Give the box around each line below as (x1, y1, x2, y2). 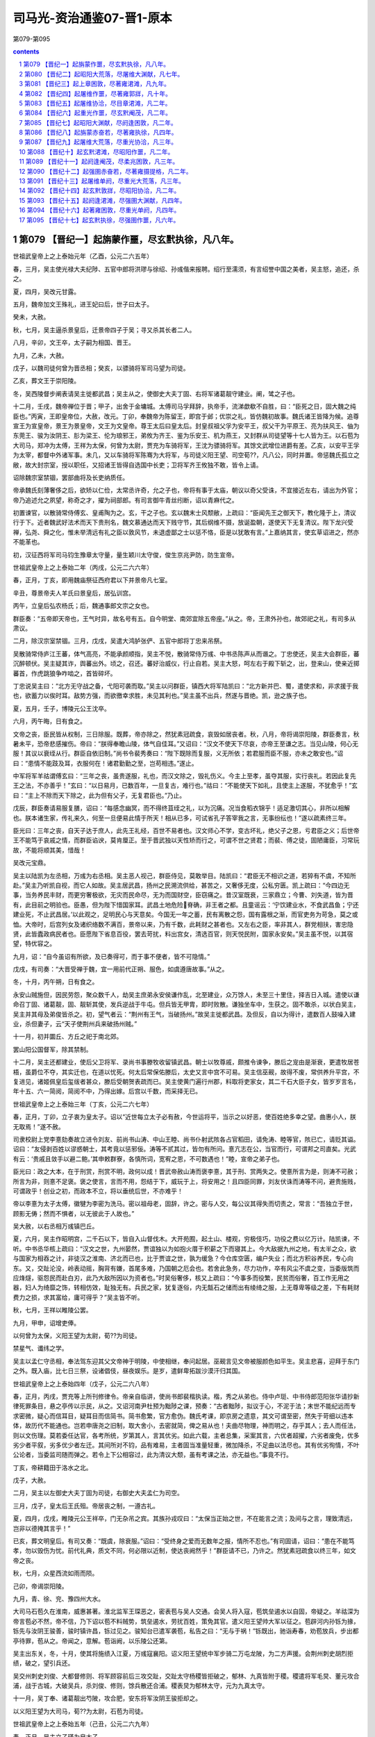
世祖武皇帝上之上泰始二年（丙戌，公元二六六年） (12, 563, 153, 572)
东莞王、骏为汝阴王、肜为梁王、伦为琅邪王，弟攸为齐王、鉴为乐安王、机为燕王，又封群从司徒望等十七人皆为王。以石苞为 (12, 431, 360, 440)
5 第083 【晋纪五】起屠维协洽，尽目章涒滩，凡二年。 (19, 99, 172, 107)
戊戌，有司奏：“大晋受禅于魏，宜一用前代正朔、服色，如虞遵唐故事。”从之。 (12, 965, 228, 973)
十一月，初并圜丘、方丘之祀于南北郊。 (12, 1032, 123, 1041)
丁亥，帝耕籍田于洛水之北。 (12, 1463, 92, 1472)
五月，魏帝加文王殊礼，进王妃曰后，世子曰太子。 (12, 300, 153, 308)
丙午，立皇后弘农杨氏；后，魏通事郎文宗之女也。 (12, 602, 153, 610)
